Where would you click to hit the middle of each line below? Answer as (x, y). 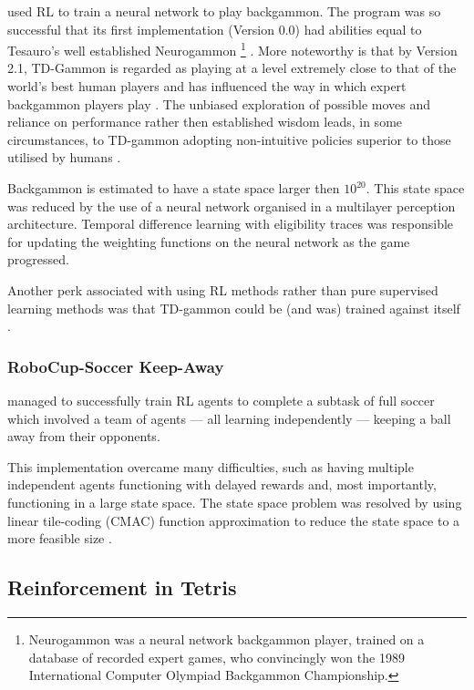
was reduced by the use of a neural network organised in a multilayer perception (232, 206)
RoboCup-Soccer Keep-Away (116, 366)
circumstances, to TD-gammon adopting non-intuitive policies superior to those (229, 139)
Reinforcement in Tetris (122, 587)
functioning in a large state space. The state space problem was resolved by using (235, 502)
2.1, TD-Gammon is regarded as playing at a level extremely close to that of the (232, 68)
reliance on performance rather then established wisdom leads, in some (205, 122)
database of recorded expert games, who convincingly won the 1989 (216, 657)
